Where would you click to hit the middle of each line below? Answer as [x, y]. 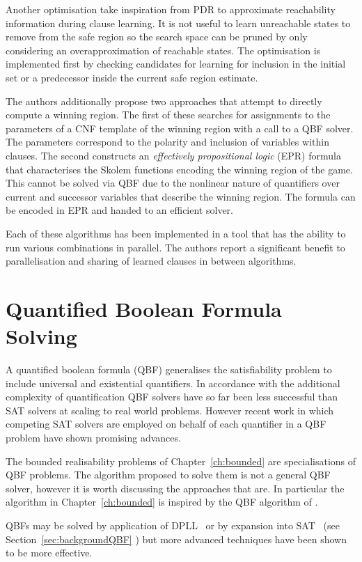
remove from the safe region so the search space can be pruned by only [157, 37]
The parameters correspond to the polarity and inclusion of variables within [167, 142]
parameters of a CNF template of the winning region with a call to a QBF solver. [180, 128]
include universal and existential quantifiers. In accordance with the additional [173, 383]
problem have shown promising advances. [93, 437]
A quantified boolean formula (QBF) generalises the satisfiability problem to [169, 369]
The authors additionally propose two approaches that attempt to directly [164, 101]
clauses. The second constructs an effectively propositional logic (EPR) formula [173, 155]
